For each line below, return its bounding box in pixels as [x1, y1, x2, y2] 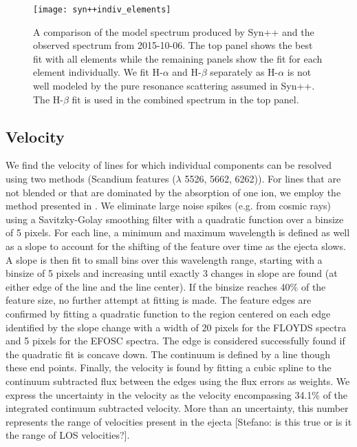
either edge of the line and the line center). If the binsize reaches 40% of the [6, 279, 326, 293]
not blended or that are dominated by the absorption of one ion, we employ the [6, 185, 341, 199]
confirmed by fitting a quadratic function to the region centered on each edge [6, 306, 331, 320]
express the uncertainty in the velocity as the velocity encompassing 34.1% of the [6, 387, 348, 402]
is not [287, 65, 312, 79]
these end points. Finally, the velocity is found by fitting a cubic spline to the [6, 360, 332, 375]
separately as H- [210, 65, 279, 79]
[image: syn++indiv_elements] [33, 5, 171, 14]
